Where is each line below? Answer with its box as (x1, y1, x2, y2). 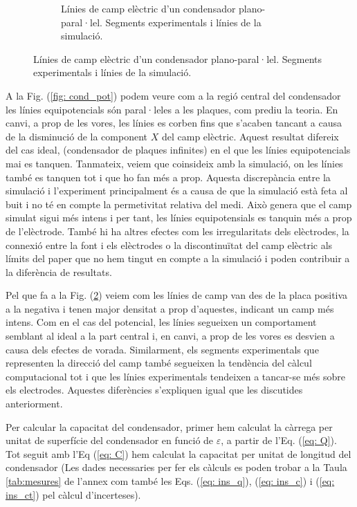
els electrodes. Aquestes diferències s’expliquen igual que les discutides (6, 382, 303, 397)
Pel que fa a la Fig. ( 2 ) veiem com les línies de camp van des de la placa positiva (6, 288, 348, 302)
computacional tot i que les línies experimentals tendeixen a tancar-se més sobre (6, 369, 345, 383)
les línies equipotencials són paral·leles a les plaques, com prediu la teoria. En (6, 102, 338, 116)
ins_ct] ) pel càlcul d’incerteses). (6, 487, 141, 501)
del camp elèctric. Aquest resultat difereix (161, 129, 339, 143)
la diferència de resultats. (6, 264, 112, 279)
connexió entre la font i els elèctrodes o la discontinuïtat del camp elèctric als (6, 237, 333, 252)
